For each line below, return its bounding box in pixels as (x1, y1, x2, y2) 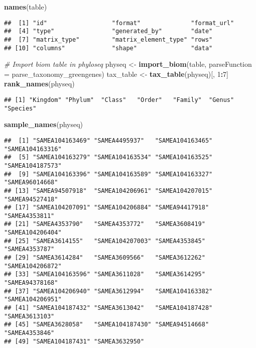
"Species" (4, 104, 37, 112)
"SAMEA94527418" (4, 195, 58, 203)
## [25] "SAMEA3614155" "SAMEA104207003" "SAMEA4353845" (4, 237, 205, 245)
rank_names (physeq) (4, 78, 75, 89)
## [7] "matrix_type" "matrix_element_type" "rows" (4, 36, 213, 43)
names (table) (4, 2, 47, 12)
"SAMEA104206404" (4, 229, 62, 237)
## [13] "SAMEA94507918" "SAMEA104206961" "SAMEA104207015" (4, 187, 213, 194)
